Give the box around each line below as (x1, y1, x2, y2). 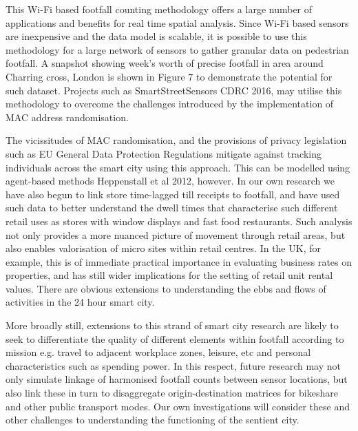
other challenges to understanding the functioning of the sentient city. (6, 412, 299, 427)
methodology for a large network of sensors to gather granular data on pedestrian (6, 42, 349, 56)
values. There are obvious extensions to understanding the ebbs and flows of (6, 281, 326, 295)
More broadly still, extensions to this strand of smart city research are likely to (6, 318, 339, 333)
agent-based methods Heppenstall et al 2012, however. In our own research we (6, 174, 335, 188)
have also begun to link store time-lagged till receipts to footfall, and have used (6, 187, 340, 201)
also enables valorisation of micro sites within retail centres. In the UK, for (6, 241, 321, 255)
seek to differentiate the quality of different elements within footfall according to (6, 331, 344, 346)
